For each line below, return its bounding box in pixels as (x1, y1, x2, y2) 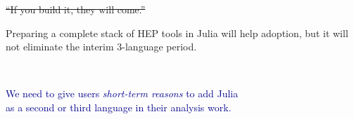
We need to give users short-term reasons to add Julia (6, 86, 239, 101)
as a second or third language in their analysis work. (6, 99, 232, 114)
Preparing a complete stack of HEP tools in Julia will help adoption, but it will (6, 25, 348, 40)
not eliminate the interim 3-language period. (6, 39, 197, 54)
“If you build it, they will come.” (6, 2, 146, 16)
